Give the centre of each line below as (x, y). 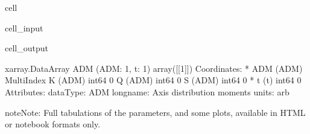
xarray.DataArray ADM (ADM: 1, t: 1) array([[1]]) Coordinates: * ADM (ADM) (154, 68)
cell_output (27, 48)
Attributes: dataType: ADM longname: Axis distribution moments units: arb (147, 91)
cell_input (24, 27)
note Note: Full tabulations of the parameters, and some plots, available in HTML (155, 112)
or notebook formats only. (53, 124)
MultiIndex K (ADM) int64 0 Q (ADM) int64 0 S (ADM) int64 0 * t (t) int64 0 (153, 80)
